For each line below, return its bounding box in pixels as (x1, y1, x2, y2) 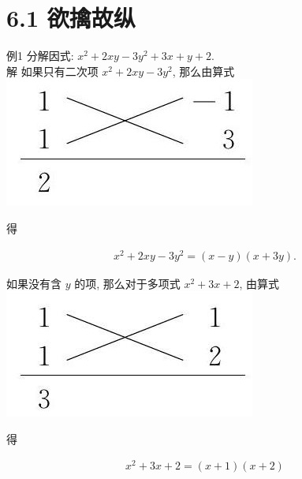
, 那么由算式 (172, 62, 235, 79)
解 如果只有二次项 (6, 62, 99, 79)
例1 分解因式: (6, 47, 74, 64)
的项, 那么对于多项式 (74, 275, 181, 291)
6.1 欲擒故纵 (6, 2, 136, 34)
